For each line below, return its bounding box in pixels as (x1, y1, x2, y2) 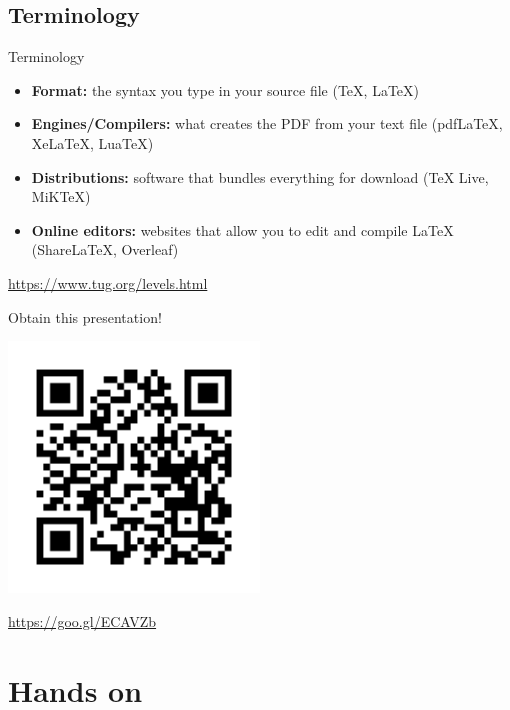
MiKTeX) (31, 186, 91, 207)
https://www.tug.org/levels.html (8, 272, 208, 293)
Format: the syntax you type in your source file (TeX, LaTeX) (31, 79, 419, 100)
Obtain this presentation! (8, 306, 162, 327)
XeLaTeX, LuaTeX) (31, 132, 154, 153)
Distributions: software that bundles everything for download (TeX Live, (31, 166, 489, 187)
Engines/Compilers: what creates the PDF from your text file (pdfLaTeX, (31, 113, 503, 134)
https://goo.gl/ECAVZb (8, 610, 157, 631)
